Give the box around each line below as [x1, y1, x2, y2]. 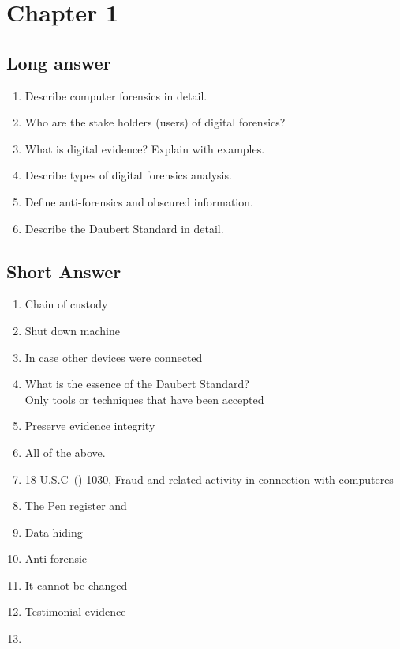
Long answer [6, 50, 111, 74]
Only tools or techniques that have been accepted [24, 391, 264, 407]
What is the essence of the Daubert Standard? [24, 375, 249, 392]
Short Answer [6, 258, 121, 283]
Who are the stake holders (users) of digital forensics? [24, 114, 286, 130]
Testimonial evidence [24, 603, 126, 620]
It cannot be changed [24, 576, 128, 593]
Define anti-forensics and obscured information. [24, 193, 253, 209]
